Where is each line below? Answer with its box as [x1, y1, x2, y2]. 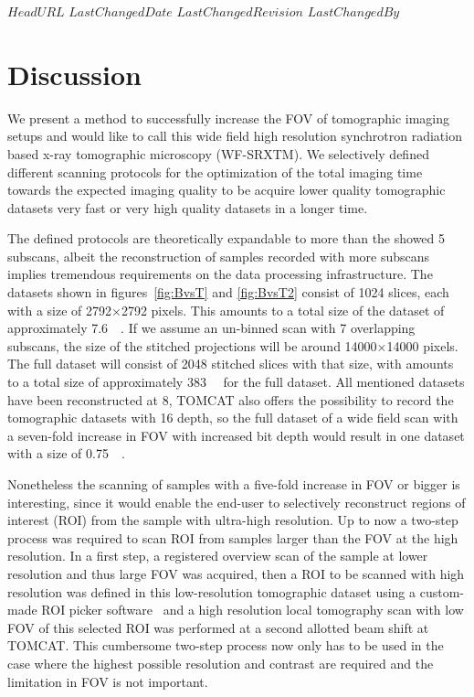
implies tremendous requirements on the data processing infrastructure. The [7, 264, 433, 284]
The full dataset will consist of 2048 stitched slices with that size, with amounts [7, 354, 454, 373]
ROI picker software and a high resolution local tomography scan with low [41, 600, 464, 619]
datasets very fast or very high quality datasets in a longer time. [7, 198, 368, 217]
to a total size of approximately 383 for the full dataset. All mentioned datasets [7, 372, 465, 391]
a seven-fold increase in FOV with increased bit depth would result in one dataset [7, 425, 465, 445]
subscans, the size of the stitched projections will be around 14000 [7, 336, 377, 355]
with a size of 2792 [7, 300, 112, 319]
